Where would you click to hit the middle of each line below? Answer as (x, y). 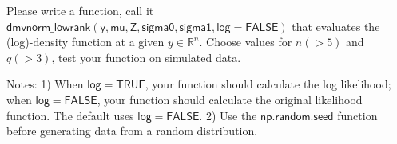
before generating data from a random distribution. (132, 131)
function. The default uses (70, 115)
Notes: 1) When (45, 84)
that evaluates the (336, 26)
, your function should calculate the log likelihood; (268, 84)
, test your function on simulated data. (146, 57)
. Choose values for (246, 42)
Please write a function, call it (80, 10)
